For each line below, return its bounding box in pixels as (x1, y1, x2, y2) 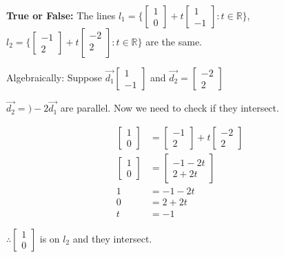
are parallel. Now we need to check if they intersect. (60, 101, 279, 115)
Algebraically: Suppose (6, 70, 102, 84)
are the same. (145, 34, 202, 48)
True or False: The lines (6, 8, 116, 22)
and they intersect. (72, 231, 152, 245)
